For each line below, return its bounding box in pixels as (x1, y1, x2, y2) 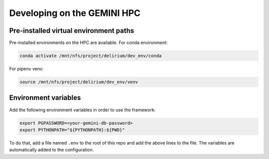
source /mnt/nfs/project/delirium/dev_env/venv (19, 79, 138, 85)
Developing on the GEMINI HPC (9, 7, 140, 18)
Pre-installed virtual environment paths (9, 26, 134, 35)
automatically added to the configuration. (9, 147, 94, 153)
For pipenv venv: (9, 66, 44, 72)
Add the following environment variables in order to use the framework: (9, 107, 156, 113)
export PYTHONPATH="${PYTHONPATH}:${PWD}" (19, 127, 125, 133)
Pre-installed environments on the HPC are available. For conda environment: (9, 40, 168, 46)
